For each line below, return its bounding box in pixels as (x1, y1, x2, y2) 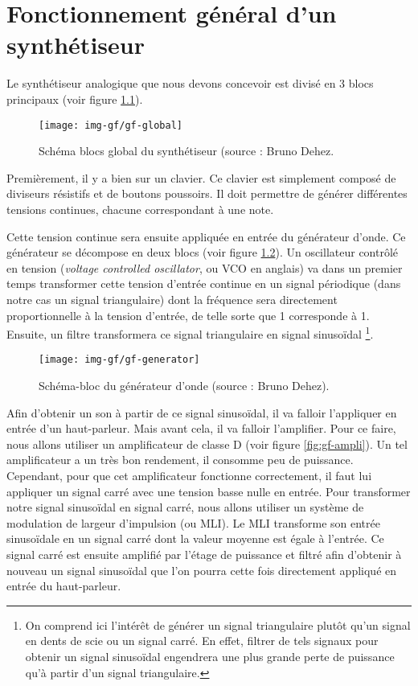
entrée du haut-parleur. (6, 577, 121, 594)
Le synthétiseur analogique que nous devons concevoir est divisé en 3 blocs (6, 75, 374, 92)
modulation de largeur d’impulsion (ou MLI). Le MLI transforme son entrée (6, 514, 380, 531)
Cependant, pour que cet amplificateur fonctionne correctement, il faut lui (6, 466, 372, 483)
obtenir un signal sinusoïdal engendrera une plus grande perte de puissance (25, 647, 395, 664)
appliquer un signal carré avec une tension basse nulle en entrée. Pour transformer (6, 483, 411, 499)
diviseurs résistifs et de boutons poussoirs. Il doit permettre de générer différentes (6, 185, 408, 202)
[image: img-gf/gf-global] (39, 119, 182, 131)
